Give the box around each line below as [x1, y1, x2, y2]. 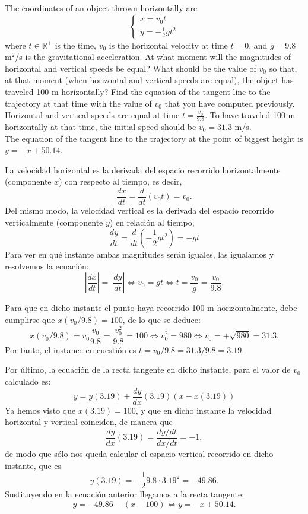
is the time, [55, 39, 96, 51]
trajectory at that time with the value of [5, 97, 152, 109]
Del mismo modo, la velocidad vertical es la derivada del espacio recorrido [5, 204, 274, 217]
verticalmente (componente [5, 215, 103, 228]
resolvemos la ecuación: [5, 259, 89, 272]
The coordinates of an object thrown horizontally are [5, 2, 198, 14]
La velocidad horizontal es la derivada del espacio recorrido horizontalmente [5, 163, 281, 176]
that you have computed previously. [164, 97, 295, 109]
